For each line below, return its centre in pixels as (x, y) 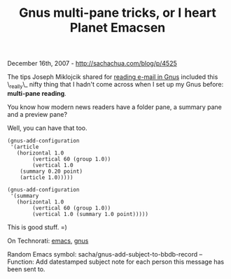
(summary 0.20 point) (51, 171)
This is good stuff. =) (37, 227)
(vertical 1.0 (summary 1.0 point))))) (91, 214)
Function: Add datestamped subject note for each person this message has (116, 262)
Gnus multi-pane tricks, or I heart (118, 13)
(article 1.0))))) (47, 177)
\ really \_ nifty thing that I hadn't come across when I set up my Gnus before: (115, 85)
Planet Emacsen (118, 28)
